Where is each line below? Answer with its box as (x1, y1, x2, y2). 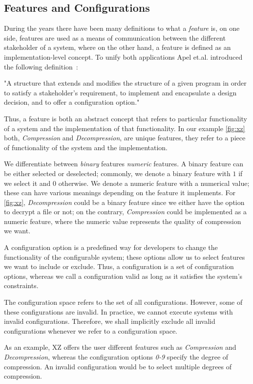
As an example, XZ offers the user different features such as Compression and (4, 342, 236, 352)
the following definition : (4, 61, 78, 71)
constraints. (4, 280, 39, 291)
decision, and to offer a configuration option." (4, 97, 140, 107)
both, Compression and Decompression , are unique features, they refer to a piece (4, 133, 246, 143)
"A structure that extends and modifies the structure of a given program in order (4, 78, 247, 88)
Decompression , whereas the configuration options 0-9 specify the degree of (4, 352, 229, 362)
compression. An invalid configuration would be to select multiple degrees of (4, 361, 232, 371)
